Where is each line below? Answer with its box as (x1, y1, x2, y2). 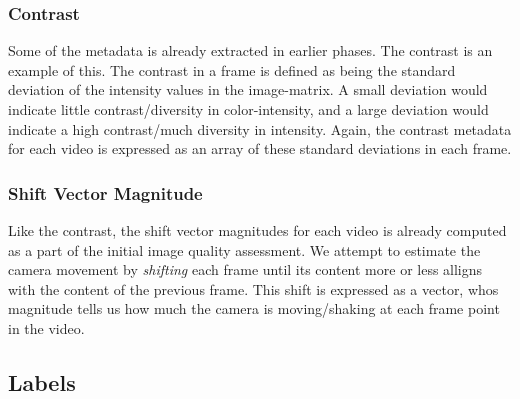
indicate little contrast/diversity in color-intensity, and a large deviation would (8, 99, 489, 119)
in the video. (8, 317, 85, 338)
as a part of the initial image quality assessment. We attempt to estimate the (8, 239, 481, 260)
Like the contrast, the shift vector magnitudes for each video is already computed (8, 220, 507, 240)
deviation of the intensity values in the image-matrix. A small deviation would (8, 79, 488, 100)
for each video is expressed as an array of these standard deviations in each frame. (8, 138, 512, 159)
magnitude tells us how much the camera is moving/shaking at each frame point (8, 298, 500, 319)
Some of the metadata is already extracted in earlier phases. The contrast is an (8, 40, 493, 61)
